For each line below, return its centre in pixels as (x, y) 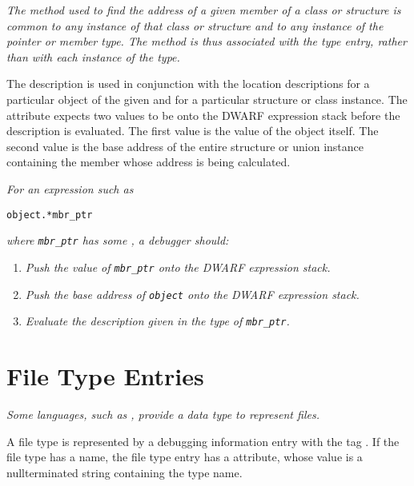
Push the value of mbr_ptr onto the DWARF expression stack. (178, 267)
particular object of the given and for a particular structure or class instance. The (207, 99)
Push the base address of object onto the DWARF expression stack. (192, 294)
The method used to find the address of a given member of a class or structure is (204, 10)
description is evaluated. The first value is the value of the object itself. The (193, 131)
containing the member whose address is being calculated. (149, 162)
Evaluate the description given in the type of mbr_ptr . (157, 321)
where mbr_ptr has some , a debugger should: (118, 240)
